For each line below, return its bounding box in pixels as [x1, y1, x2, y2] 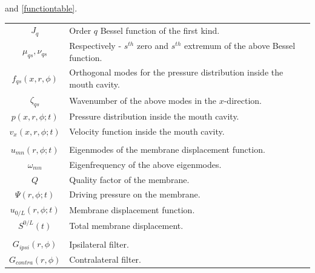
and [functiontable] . [5, 2, 78, 14]
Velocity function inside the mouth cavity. [69, 124, 225, 137]
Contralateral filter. [69, 252, 141, 265]
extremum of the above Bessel [184, 39, 296, 52]
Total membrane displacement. [69, 219, 184, 231]
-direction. [224, 94, 262, 106]
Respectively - [69, 39, 122, 52]
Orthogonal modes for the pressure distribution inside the [69, 66, 283, 79]
